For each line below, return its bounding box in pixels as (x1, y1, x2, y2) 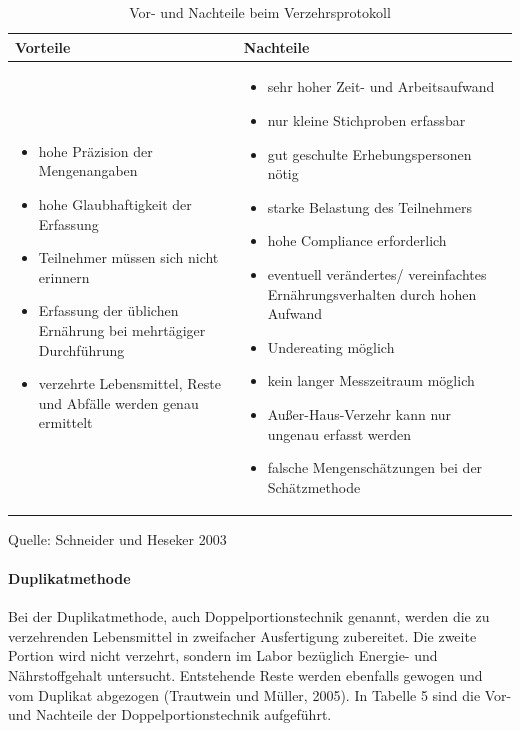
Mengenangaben (38, 160, 138, 181)
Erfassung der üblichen (38, 300, 179, 321)
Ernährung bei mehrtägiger (38, 319, 206, 340)
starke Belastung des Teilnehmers (267, 196, 472, 217)
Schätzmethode (267, 476, 361, 497)
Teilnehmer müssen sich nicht (38, 247, 219, 268)
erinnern (38, 266, 90, 287)
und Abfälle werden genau (38, 392, 199, 413)
